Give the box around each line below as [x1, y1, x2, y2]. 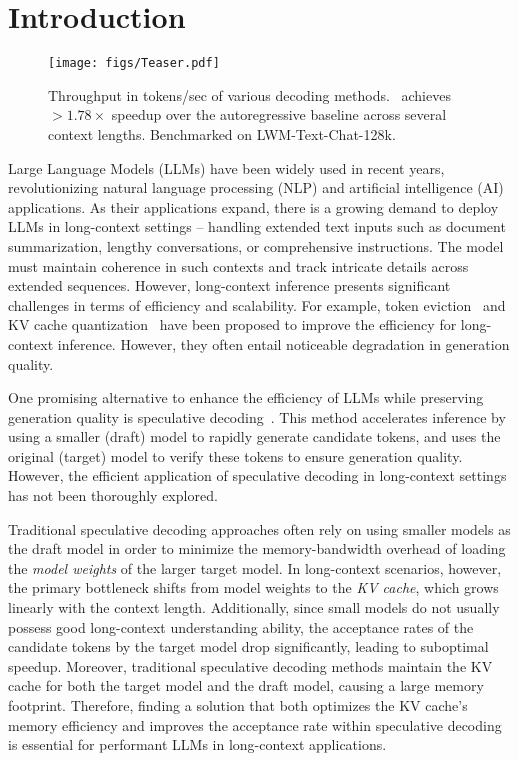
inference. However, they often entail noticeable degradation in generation [57, 333, 510, 354]
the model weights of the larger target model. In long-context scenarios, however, [8, 557, 502, 578]
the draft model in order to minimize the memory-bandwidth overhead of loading [8, 538, 506, 559]
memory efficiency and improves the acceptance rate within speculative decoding [8, 714, 502, 735]
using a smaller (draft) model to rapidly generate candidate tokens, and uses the [8, 426, 501, 447]
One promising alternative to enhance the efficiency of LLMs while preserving [8, 387, 484, 408]
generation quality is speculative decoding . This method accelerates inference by [8, 406, 506, 427]
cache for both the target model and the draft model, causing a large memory [8, 675, 484, 696]
